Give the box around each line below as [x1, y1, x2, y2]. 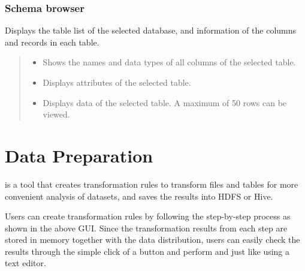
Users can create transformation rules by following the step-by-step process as [5, 210, 291, 222]
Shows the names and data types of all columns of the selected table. [43, 56, 296, 68]
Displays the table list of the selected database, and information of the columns [5, 24, 297, 37]
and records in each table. [5, 35, 99, 48]
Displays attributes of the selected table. [43, 76, 191, 88]
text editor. [5, 257, 46, 269]
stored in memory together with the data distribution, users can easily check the [5, 233, 300, 246]
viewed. [43, 108, 70, 121]
